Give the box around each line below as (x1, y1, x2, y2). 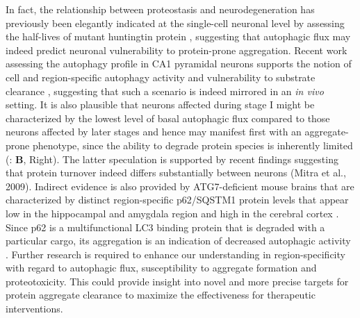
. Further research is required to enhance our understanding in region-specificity (6, 246, 345, 261)
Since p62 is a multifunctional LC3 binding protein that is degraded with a (6, 219, 325, 234)
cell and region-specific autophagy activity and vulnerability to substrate (6, 69, 316, 84)
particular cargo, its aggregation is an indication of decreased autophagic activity (6, 233, 351, 248)
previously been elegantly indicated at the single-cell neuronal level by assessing (6, 15, 345, 30)
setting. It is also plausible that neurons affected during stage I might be (6, 97, 315, 112)
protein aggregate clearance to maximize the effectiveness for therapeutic (6, 287, 316, 302)
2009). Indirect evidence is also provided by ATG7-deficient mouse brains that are (6, 178, 354, 193)
